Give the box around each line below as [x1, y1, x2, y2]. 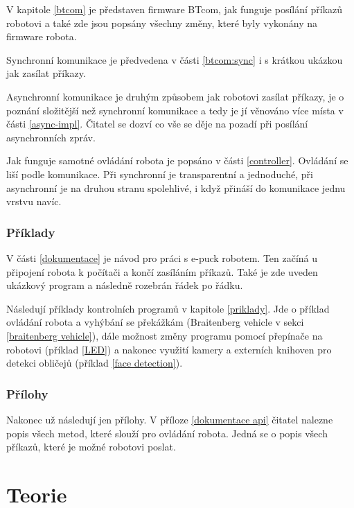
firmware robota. [6, 29, 77, 44]
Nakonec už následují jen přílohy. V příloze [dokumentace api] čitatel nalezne [6, 412, 333, 426]
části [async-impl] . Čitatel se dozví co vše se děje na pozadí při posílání [6, 116, 308, 131]
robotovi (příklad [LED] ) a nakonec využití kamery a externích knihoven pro [6, 342, 332, 356]
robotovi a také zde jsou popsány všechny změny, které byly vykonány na [6, 15, 318, 30]
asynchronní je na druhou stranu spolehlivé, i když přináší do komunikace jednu [6, 180, 346, 195]
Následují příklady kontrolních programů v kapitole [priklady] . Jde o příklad [6, 301, 330, 315]
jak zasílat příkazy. [6, 66, 86, 80]
